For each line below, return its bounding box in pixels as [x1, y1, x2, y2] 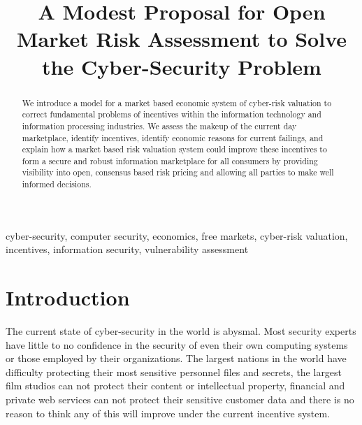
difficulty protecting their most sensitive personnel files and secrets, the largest [6, 364, 342, 379]
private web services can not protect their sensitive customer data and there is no [6, 392, 354, 407]
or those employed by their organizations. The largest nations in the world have [6, 351, 347, 366]
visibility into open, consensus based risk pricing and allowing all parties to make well [22, 166, 334, 178]
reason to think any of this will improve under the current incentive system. [6, 405, 331, 420]
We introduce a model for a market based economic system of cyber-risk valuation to [22, 96, 332, 108]
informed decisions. [22, 178, 92, 190]
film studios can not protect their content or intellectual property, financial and [6, 378, 345, 393]
